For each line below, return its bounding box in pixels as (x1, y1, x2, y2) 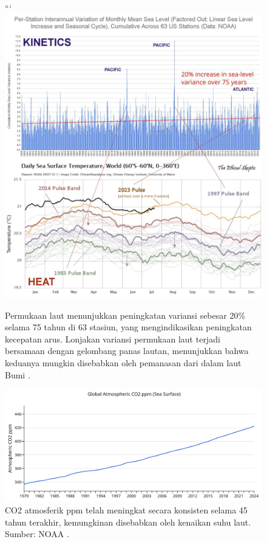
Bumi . (5, 368, 30, 381)
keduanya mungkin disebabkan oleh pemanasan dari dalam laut (5, 356, 242, 369)
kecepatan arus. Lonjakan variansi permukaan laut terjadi (5, 332, 220, 345)
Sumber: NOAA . (5, 527, 69, 540)
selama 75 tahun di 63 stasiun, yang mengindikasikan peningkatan (5, 321, 252, 333)
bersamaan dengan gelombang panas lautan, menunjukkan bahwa (5, 344, 249, 357)
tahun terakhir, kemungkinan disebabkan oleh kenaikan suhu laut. (5, 515, 251, 528)
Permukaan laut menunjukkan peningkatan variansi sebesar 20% (5, 308, 246, 321)
